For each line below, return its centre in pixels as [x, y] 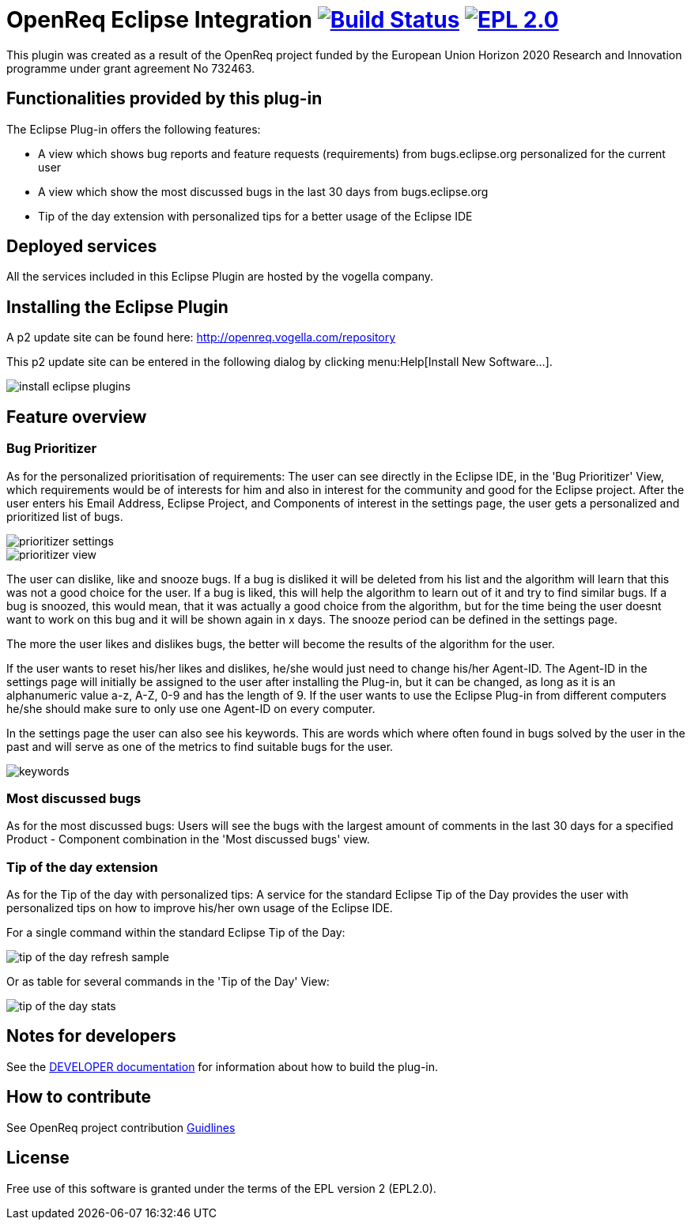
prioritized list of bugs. [65, 516]
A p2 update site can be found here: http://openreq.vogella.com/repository [201, 338]
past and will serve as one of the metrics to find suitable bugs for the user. [200, 746]
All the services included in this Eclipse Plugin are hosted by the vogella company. [220, 277]
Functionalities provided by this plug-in [164, 99]
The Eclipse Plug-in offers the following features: [134, 129]
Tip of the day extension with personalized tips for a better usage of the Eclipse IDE [255, 216]
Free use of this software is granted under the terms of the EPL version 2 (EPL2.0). [221, 1188]
